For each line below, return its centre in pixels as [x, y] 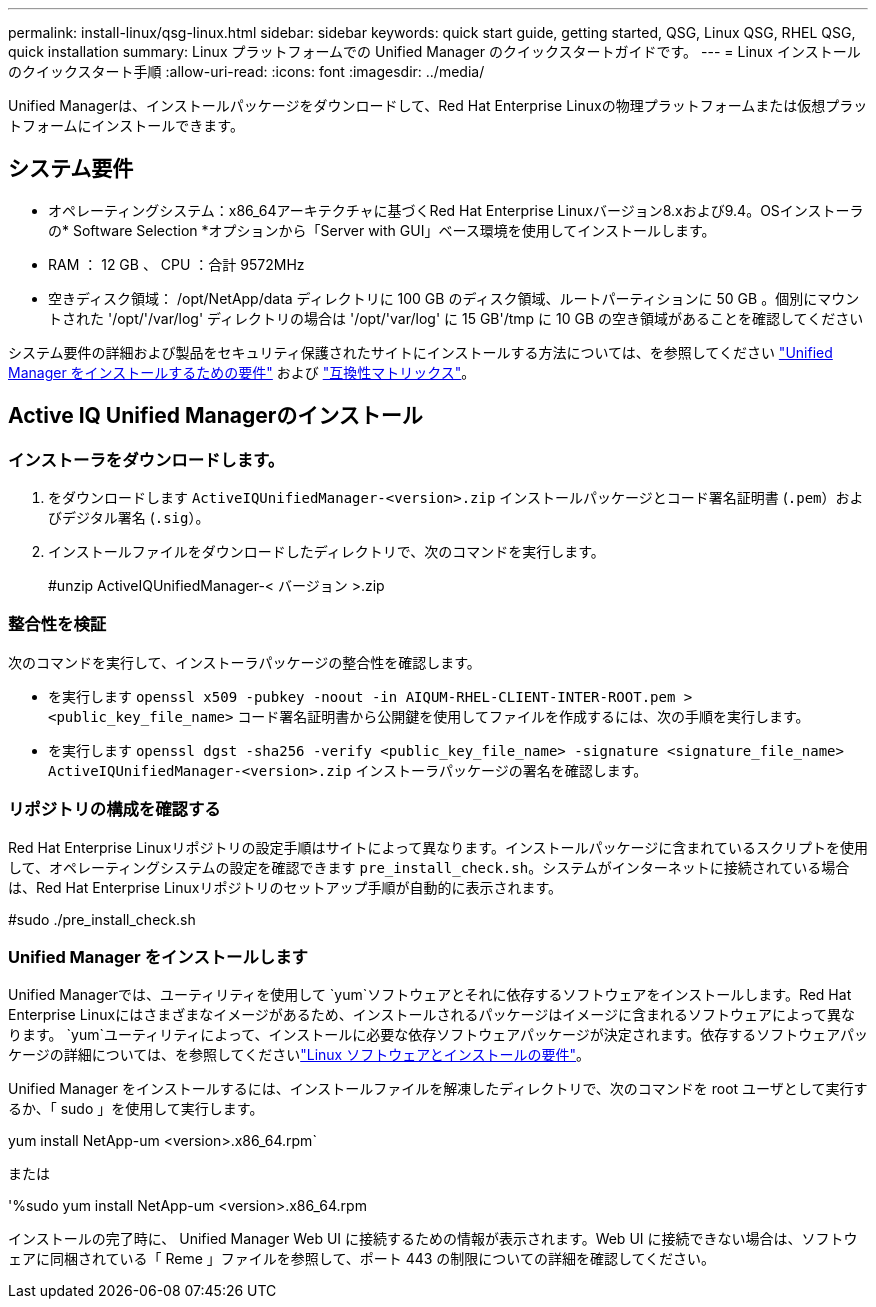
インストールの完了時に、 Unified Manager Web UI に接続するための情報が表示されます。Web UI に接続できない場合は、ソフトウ [433, 1239]
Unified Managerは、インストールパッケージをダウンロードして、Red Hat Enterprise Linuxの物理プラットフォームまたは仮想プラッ [438, 105]
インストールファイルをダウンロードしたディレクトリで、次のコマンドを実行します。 [326, 552]
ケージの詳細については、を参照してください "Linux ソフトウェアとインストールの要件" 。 [299, 1055]
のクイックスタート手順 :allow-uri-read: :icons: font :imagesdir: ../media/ [246, 71]
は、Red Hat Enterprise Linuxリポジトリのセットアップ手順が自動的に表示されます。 [285, 887]
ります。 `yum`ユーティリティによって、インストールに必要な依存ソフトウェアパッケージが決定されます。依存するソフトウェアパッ [438, 1035]
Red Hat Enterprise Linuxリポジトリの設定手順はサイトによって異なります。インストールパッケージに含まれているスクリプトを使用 [438, 847]
